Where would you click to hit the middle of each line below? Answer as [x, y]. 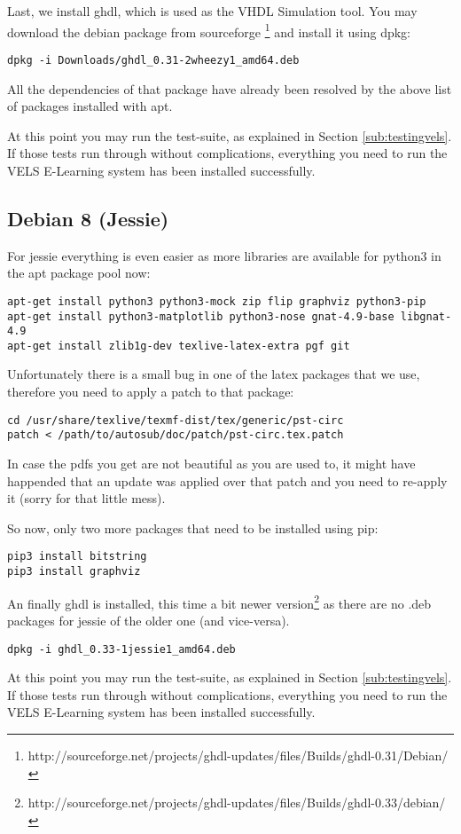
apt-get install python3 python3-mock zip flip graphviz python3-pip [217, 301]
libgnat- [426, 316]
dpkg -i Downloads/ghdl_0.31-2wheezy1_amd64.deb [153, 60]
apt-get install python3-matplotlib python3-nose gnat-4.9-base [201, 316]
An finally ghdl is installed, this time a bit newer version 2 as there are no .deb [219, 602]
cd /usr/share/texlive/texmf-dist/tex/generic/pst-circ [176, 420]
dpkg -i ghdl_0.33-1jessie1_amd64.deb [121, 649]
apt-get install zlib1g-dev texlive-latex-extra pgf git [179, 346]
